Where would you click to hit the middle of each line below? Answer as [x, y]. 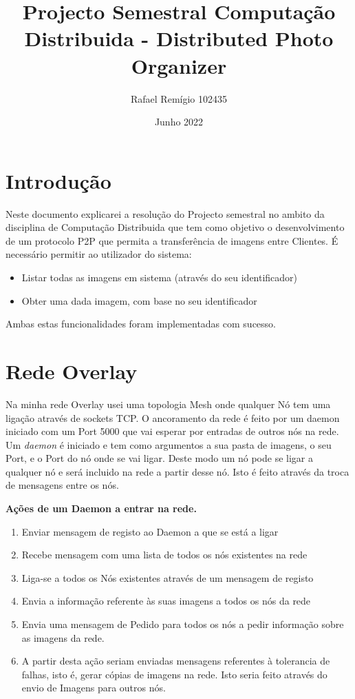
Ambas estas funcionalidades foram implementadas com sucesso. [141, 324]
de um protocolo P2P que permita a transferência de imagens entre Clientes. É [172, 240]
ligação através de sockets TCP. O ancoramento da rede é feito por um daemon [173, 417]
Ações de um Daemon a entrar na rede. [101, 508]
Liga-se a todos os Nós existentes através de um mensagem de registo [168, 577]
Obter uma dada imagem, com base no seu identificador [139, 300]
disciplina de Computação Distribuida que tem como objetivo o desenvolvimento [175, 227]
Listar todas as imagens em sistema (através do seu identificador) [160, 277]
